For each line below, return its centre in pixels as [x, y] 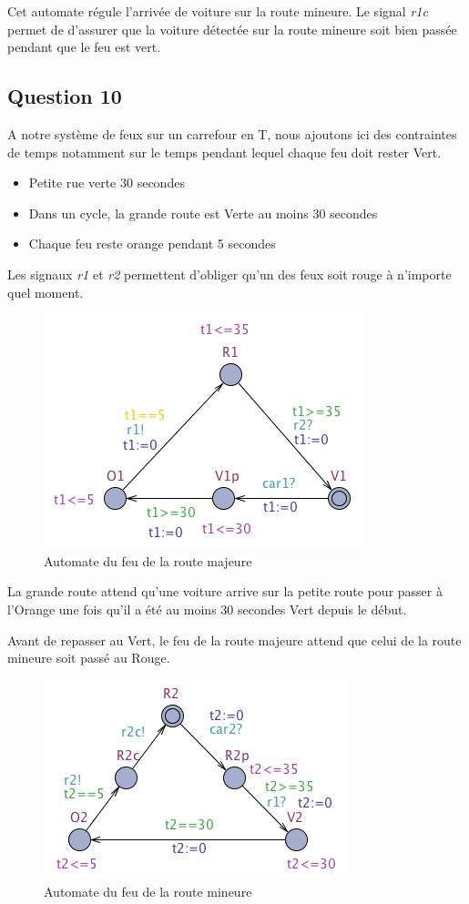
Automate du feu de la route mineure [148, 892]
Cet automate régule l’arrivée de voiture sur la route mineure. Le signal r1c [218, 11]
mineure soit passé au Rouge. [89, 658]
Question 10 [65, 96]
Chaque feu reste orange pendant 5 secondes [152, 244]
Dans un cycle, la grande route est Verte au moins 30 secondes [203, 213]
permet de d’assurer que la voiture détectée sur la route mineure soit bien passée [232, 29]
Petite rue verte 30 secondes [107, 183]
